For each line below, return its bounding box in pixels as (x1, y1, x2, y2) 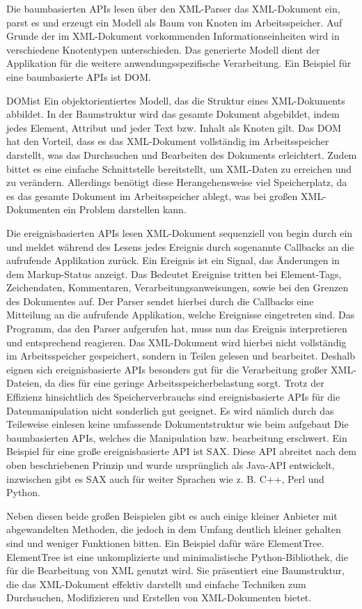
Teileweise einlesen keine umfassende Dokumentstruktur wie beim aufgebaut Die (6, 417, 349, 431)
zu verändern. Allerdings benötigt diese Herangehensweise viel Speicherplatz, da (6, 175, 347, 190)
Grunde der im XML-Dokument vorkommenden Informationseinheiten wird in (6, 29, 340, 43)
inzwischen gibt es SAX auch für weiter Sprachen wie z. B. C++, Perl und (6, 471, 324, 486)
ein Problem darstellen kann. (63, 202, 187, 217)
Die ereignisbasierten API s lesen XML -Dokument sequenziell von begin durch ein (6, 225, 353, 240)
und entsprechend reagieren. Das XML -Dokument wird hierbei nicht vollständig (6, 334, 347, 349)
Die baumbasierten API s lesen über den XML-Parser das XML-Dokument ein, (6, 1, 340, 15)
